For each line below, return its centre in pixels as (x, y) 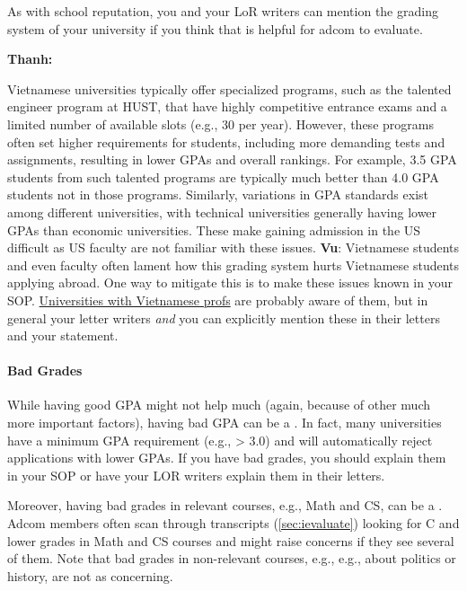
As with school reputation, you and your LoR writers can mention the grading (223, 11)
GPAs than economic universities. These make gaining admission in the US (214, 229)
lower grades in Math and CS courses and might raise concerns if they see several (231, 540)
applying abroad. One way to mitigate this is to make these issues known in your (230, 282)
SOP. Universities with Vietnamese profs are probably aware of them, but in (218, 300)
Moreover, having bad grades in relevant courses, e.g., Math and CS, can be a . (225, 505)
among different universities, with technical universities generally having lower (222, 212)
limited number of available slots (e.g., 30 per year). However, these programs (220, 123)
